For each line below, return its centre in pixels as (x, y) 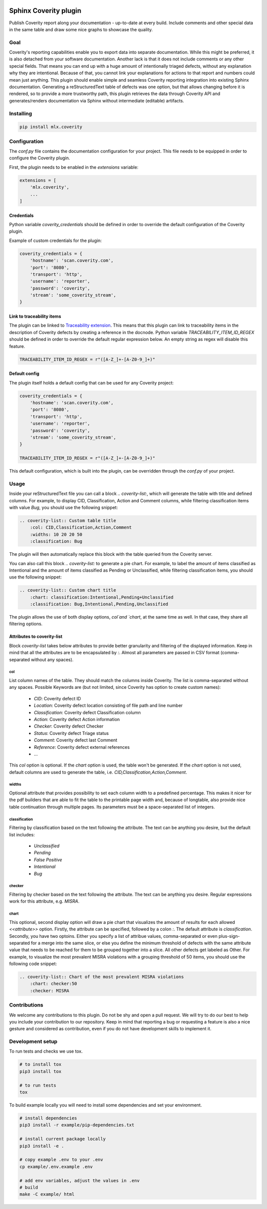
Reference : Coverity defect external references (82, 747)
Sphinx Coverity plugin (45, 11)
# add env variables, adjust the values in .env (80, 1181)
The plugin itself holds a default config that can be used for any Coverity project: (91, 383)
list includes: (22, 834)
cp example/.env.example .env (56, 1166)
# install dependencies (48, 1118)
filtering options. (26, 624)
